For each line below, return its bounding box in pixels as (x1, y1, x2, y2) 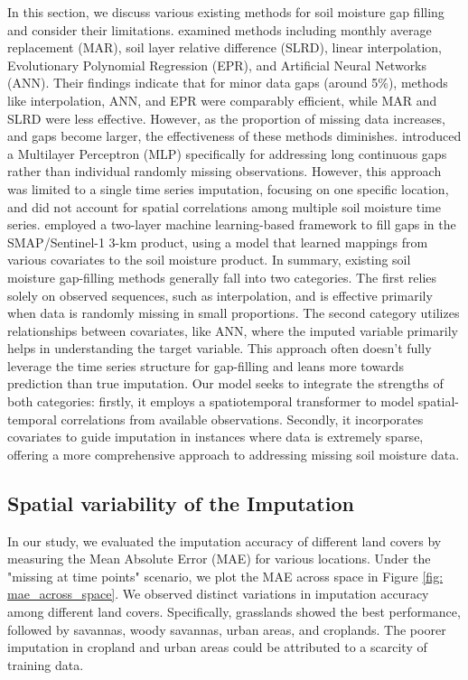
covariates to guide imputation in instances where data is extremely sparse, (7, 427, 424, 446)
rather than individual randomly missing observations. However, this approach (7, 162, 442, 181)
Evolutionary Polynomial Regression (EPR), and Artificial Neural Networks (7, 55, 427, 74)
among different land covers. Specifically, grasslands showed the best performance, (7, 602, 461, 621)
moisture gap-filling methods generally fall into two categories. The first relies (7, 267, 437, 286)
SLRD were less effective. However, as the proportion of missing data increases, (7, 108, 446, 127)
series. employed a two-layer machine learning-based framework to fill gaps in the (7, 215, 456, 234)
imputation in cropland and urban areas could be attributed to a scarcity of (7, 638, 427, 657)
